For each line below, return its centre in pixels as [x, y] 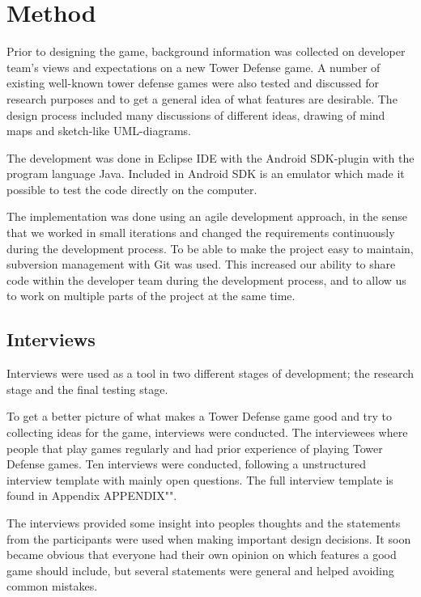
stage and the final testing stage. [87, 389]
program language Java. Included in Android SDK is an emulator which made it [206, 174]
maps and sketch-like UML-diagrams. [99, 131]
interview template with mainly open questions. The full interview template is [200, 479]
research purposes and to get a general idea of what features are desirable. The [202, 98]
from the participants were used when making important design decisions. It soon [209, 538]
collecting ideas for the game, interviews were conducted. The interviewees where [207, 432]
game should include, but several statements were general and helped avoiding [200, 570]
